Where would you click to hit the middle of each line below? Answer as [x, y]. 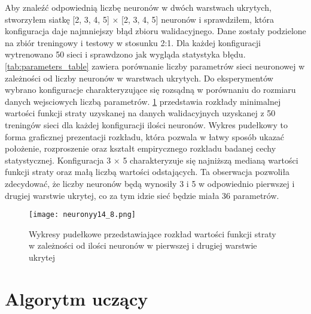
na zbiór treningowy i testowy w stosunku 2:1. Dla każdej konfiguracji [133, 42]
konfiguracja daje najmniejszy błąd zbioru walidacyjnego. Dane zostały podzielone [155, 31]
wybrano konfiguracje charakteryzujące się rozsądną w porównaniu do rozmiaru [150, 90]
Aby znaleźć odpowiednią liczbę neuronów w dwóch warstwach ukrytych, [138, 7]
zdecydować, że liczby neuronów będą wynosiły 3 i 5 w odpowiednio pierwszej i [150, 183]
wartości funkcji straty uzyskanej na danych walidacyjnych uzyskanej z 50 [140, 113]
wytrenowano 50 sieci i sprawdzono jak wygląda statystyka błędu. [125, 54]
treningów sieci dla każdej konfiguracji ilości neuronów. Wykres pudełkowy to [146, 124]
